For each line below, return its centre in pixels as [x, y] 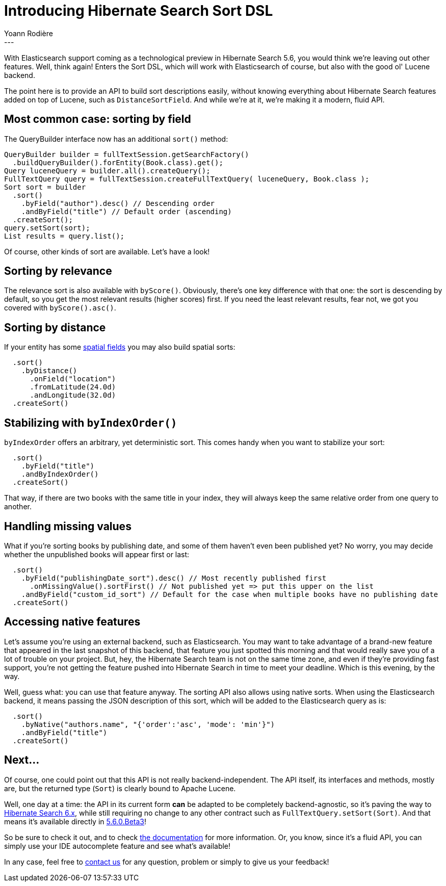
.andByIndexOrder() [60, 474]
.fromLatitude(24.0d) [73, 387]
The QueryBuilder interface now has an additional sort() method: [116, 139]
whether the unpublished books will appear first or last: [97, 554]
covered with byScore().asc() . [60, 308]
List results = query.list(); [64, 236]
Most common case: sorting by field [98, 119]
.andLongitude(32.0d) [73, 395]
